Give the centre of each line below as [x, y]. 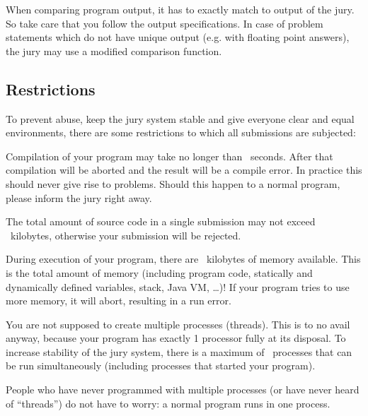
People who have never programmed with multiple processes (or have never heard [183, 390]
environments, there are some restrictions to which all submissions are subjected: [181, 132]
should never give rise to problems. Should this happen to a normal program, [173, 183]
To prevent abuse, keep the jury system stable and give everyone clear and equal [180, 118]
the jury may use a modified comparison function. [114, 50]
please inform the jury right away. [79, 197]
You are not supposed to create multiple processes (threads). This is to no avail [178, 324]
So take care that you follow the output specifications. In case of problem [165, 23]
